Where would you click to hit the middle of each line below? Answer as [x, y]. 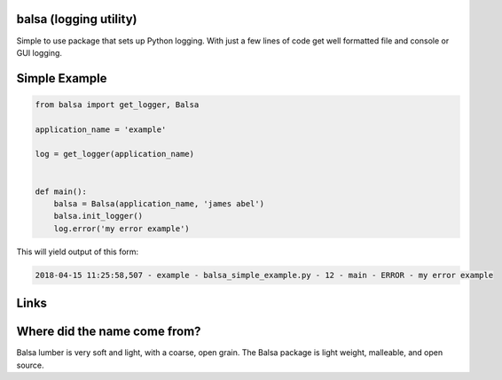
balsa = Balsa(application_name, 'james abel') [159, 204]
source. [30, 365]
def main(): [61, 191]
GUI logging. [39, 52]
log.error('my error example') [122, 229]
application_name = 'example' [101, 129]
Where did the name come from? [109, 332]
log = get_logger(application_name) [115, 154]
